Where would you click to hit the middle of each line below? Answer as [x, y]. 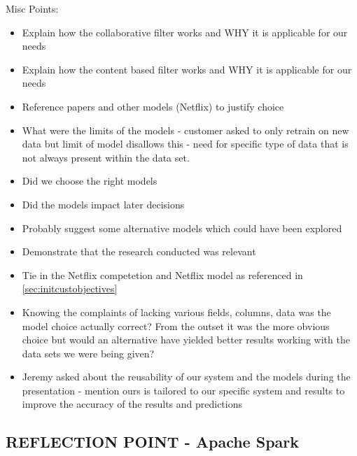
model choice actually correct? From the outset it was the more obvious [176, 326]
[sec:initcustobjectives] [70, 288]
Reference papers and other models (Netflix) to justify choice [153, 106]
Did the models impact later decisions [103, 204]
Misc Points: [32, 8]
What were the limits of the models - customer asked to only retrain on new [185, 130]
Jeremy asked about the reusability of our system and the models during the [186, 377]
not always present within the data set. [106, 157]
